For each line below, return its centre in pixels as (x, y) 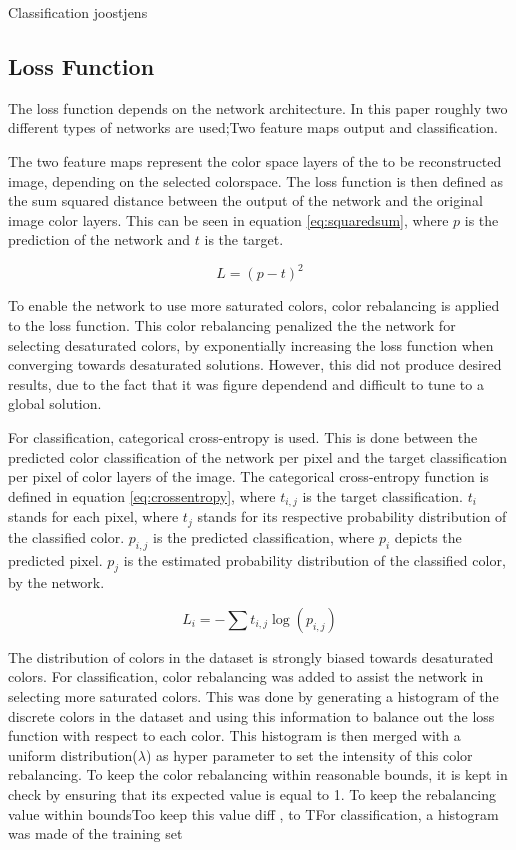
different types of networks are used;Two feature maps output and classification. (253, 127)
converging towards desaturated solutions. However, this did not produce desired (255, 364)
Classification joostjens (78, 12)
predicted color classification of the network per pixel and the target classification (258, 456)
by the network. (56, 582)
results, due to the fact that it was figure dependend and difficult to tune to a (246, 383)
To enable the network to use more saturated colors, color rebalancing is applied (254, 305)
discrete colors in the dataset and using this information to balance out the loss (251, 715)
